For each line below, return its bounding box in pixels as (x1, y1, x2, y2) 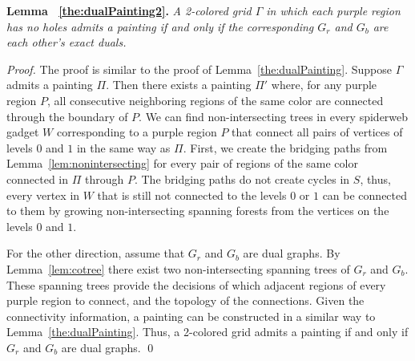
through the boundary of (6, 107, 128, 124)
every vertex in (6, 186, 80, 203)
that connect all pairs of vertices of (232, 124, 403, 140)
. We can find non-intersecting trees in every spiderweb (139, 107, 409, 124)
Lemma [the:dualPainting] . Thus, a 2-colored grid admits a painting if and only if (6, 323, 409, 340)
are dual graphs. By (243, 245, 340, 262)
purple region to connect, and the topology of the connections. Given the (6, 292, 365, 309)
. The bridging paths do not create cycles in (134, 170, 350, 187)
